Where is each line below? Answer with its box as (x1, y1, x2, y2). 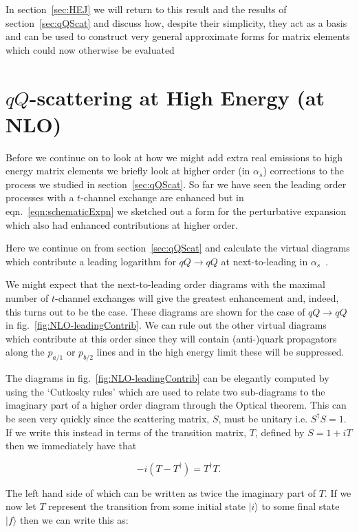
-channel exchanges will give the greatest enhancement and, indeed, (55, 291, 339, 305)
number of (6, 291, 49, 305)
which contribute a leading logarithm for (6, 254, 176, 268)
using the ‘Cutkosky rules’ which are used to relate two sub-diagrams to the (6, 384, 325, 398)
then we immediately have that (6, 438, 137, 453)
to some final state (261, 499, 340, 513)
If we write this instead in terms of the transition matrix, (6, 424, 247, 439)
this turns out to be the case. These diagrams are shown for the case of (6, 304, 305, 318)
